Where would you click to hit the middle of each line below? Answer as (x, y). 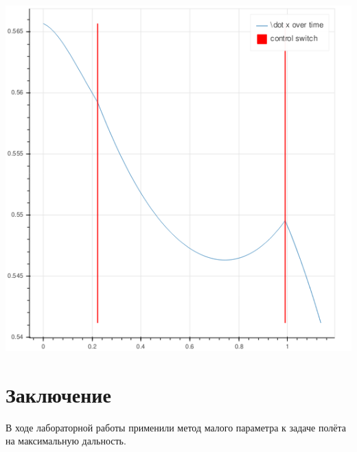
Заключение (58, 394)
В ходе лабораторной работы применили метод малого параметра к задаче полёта (176, 427)
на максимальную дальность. (66, 441)
